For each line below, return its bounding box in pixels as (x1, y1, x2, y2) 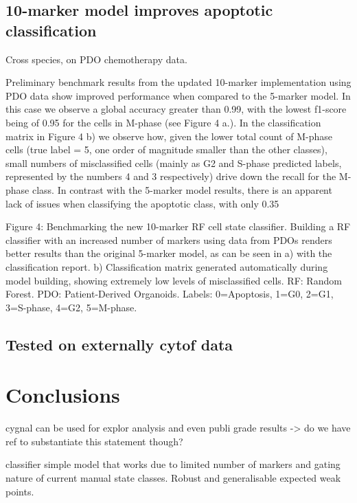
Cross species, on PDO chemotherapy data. (5, 52, 187, 66)
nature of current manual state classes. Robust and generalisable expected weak (5, 470, 341, 484)
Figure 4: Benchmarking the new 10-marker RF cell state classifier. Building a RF (5, 219, 351, 234)
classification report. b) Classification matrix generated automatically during (5, 259, 328, 273)
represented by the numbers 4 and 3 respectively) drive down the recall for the (5, 169, 336, 183)
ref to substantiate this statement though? (5, 434, 183, 448)
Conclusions (5, 381, 120, 409)
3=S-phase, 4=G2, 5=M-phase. (5, 300, 137, 314)
